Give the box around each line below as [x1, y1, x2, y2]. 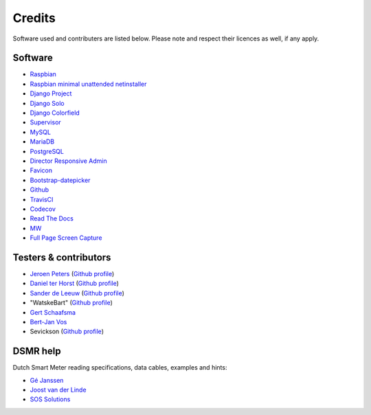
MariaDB [30, 137, 55, 146]
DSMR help [12, 346, 61, 357]
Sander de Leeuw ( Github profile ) [30, 289, 125, 297]
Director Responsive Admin [30, 157, 107, 165]
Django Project [30, 89, 72, 98]
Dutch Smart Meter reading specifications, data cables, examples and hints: [12, 363, 227, 372]
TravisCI [30, 195, 54, 203]
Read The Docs [30, 214, 74, 223]
